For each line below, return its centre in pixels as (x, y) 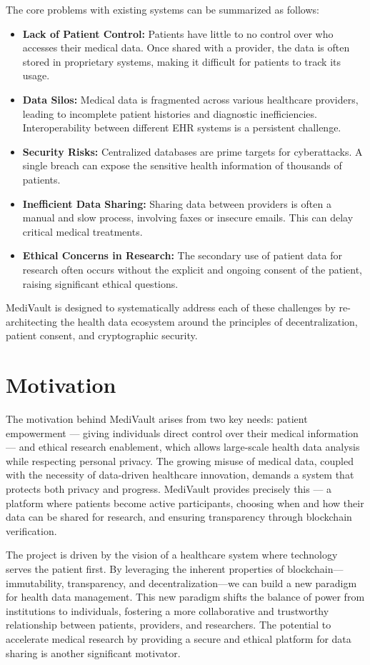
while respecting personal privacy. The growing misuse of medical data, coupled (180, 460)
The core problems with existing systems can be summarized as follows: (162, 9)
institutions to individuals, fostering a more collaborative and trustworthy (167, 610)
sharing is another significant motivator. (93, 652)
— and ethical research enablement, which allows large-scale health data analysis (183, 447)
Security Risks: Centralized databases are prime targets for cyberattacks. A (192, 151)
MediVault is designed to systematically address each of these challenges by (171, 307)
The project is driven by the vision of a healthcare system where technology (172, 555)
